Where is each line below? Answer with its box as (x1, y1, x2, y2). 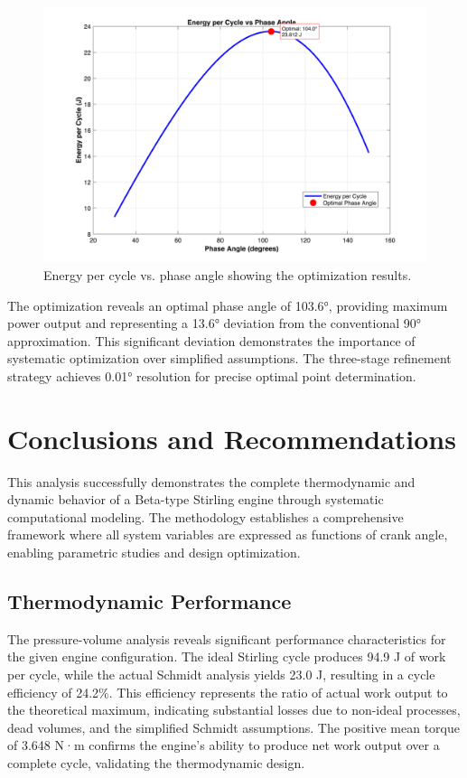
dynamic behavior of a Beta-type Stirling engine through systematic (7, 490, 384, 509)
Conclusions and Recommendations (7, 419, 456, 456)
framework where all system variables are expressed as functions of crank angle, (7, 525, 448, 544)
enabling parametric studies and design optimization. (7, 543, 301, 562)
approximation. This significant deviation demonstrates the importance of (7, 331, 416, 350)
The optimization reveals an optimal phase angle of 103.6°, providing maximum (7, 295, 448, 314)
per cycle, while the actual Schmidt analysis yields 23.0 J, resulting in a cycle (7, 665, 435, 684)
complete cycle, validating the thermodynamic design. (7, 754, 305, 772)
